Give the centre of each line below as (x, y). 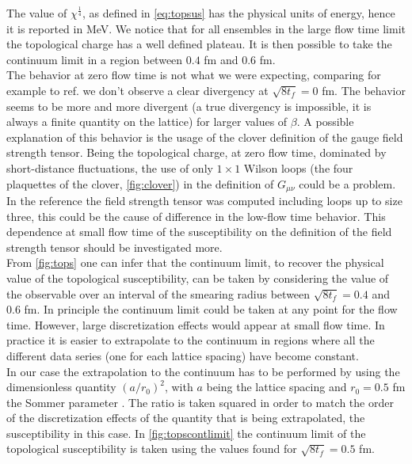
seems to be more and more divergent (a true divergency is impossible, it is (189, 106)
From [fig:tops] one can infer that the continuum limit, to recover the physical (195, 262)
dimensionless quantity (61, 387)
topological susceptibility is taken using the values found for (152, 449)
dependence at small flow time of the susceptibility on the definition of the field (199, 232)
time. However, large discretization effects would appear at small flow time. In (196, 324)
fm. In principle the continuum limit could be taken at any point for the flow (211, 309)
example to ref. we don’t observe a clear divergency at (137, 90)
